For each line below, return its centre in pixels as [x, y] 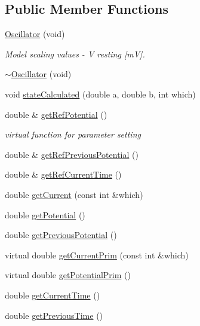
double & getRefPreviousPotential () [72, 154]
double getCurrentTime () [53, 295]
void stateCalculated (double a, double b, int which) [100, 94]
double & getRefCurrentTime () [63, 174]
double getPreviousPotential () [61, 235]
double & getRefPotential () [56, 114]
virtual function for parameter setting [73, 134]
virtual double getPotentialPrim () [68, 275]
